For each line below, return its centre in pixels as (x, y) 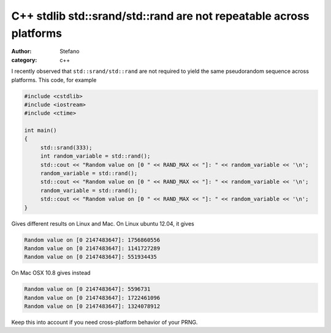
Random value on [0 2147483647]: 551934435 (91, 257)
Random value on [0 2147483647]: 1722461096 (92, 298)
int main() (40, 131)
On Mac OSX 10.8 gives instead (51, 273)
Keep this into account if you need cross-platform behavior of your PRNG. (105, 323)
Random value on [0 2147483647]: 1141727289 (92, 248)
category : (24, 60)
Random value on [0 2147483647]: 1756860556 (92, 240)
